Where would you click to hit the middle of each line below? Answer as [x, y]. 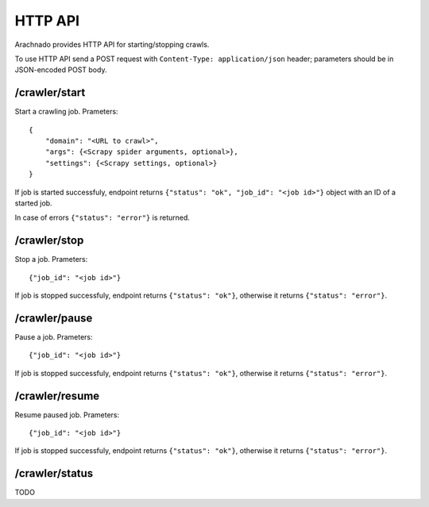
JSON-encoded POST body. [61, 70]
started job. [33, 203]
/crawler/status [54, 473]
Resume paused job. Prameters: [67, 415]
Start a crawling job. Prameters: [66, 112]
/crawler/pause [54, 318]
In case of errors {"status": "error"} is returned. [102, 217]
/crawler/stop [49, 241]
